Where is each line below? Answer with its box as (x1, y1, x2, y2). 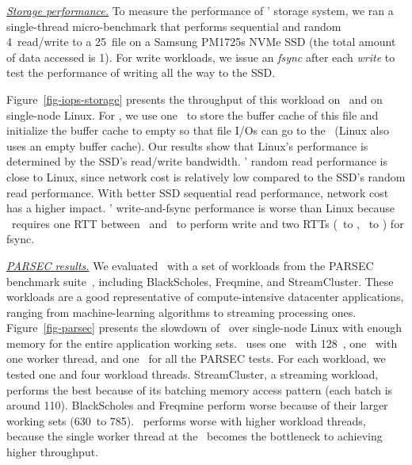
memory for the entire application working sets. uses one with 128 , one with (6, 334, 398, 351)
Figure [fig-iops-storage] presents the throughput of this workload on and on (6, 90, 383, 107)
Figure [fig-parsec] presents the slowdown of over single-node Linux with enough (6, 319, 402, 336)
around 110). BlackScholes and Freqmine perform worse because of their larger (6, 397, 388, 414)
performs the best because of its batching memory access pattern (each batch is (6, 381, 393, 398)
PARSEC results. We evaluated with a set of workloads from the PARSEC (6, 257, 374, 273)
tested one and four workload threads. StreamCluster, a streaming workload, (6, 366, 379, 383)
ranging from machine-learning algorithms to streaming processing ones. (6, 303, 357, 320)
